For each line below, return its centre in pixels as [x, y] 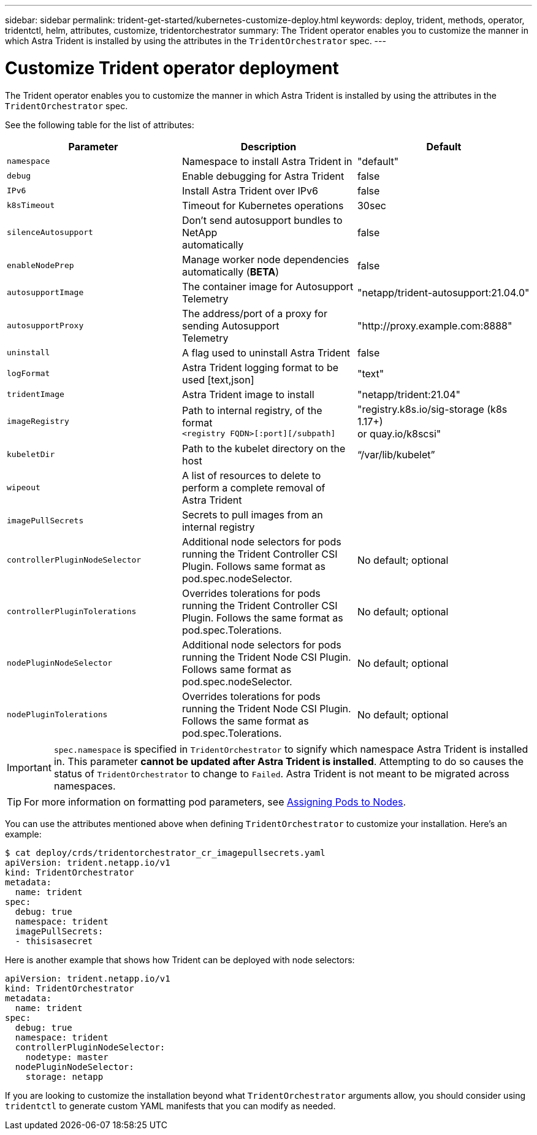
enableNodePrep [40, 265]
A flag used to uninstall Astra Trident [266, 352]
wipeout [24, 487]
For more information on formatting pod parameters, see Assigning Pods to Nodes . [215, 802]
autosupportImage [45, 292]
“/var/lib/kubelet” [396, 454]
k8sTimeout [31, 205]
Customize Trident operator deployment [172, 68]
